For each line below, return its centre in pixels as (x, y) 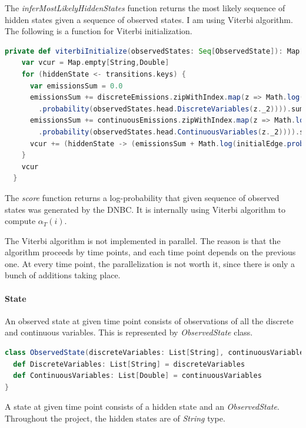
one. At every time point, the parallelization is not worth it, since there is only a (150, 263)
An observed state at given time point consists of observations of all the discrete (149, 320)
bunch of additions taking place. (63, 275)
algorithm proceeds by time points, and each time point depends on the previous (150, 252)
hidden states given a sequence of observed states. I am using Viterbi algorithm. (149, 19)
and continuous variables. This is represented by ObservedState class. (129, 332)
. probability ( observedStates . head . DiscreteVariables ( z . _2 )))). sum (171, 109)
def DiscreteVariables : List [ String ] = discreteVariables (129, 364)
